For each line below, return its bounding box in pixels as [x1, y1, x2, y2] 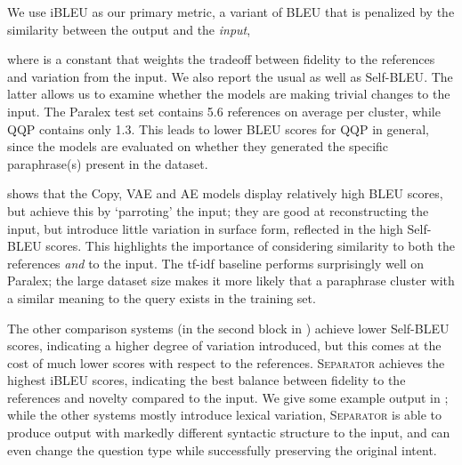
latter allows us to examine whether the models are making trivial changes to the [7, 84, 450, 103]
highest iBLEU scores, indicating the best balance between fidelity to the [7, 371, 406, 389]
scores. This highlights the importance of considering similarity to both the [45, 237, 455, 255]
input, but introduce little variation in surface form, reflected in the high [7, 219, 403, 237]
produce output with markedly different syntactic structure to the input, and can [7, 423, 450, 442]
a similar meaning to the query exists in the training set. [7, 288, 316, 307]
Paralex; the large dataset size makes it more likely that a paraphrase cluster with [7, 271, 455, 290]
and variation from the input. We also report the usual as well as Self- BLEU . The [7, 67, 453, 85]
